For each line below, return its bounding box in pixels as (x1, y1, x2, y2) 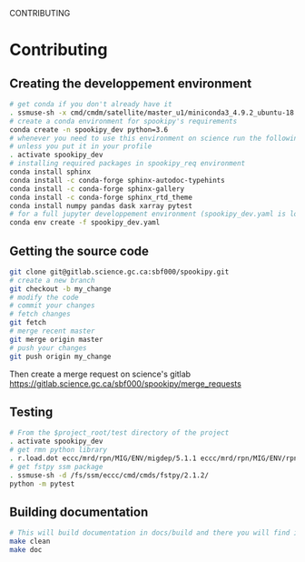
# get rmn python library (9, 446, 107, 455)
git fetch (9, 318, 47, 327)
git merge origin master (9, 335, 103, 344)
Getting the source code (9, 243, 150, 258)
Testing (9, 404, 54, 419)
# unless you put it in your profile (9, 142, 152, 151)
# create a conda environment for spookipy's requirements (9, 116, 238, 125)
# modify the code (9, 293, 79, 302)
